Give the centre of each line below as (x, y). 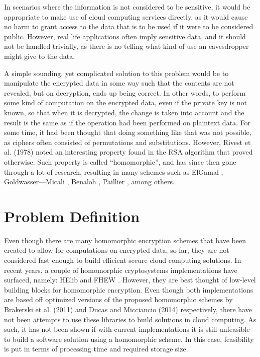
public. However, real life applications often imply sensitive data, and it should (125, 36)
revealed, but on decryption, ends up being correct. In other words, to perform (125, 92)
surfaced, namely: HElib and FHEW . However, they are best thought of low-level (130, 280)
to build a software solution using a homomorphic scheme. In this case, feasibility (129, 339)
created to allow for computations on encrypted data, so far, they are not (117, 250)
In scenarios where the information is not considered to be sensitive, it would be (127, 7)
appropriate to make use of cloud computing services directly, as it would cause (126, 16)
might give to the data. (40, 56)
